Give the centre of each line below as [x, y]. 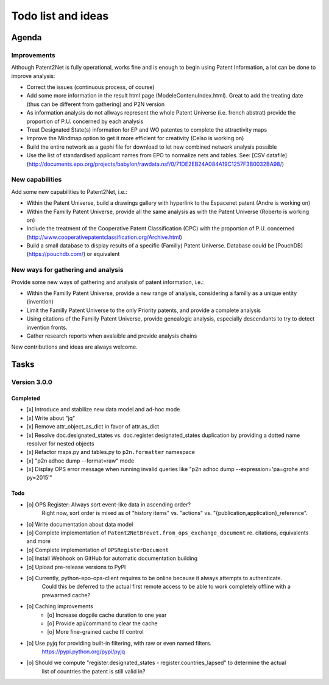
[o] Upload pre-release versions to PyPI [76, 567]
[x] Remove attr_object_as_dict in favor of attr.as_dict [93, 427]
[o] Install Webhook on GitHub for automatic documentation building [112, 558]
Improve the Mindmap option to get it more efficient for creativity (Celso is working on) [135, 138]
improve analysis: [33, 76]
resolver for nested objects [60, 443]
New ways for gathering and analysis [68, 270]
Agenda [27, 37]
